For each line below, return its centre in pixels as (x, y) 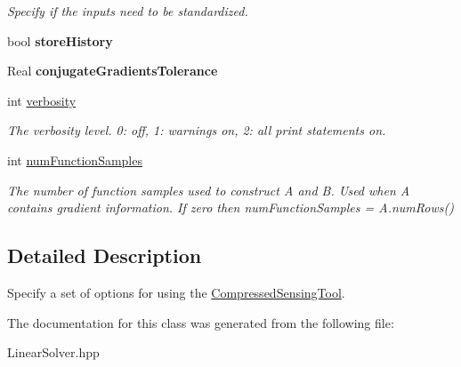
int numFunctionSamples (75, 160)
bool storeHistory (60, 40)
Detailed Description (105, 255)
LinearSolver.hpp (53, 352)
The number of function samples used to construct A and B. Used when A (209, 190)
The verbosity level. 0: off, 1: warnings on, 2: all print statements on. (197, 130)
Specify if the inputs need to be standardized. (128, 11)
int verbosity (42, 100)
